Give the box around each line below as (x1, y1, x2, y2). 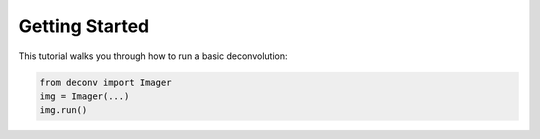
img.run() (39, 105, 88, 116)
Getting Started (18, 15, 150, 37)
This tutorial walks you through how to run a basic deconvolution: (18, 50, 288, 62)
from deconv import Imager (39, 76, 172, 88)
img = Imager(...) (39, 90, 130, 102)
